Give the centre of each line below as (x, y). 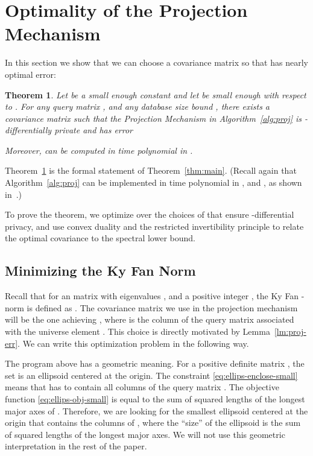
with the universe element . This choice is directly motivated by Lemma (138, 331)
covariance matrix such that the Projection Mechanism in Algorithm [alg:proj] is (153, 118)
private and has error (94, 130)
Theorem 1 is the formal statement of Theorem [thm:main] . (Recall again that (151, 170)
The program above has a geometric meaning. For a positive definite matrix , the (155, 363)
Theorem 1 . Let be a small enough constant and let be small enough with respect (156, 94)
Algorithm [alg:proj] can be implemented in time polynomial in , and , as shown (153, 182)
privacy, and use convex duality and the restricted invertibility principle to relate (154, 226)
